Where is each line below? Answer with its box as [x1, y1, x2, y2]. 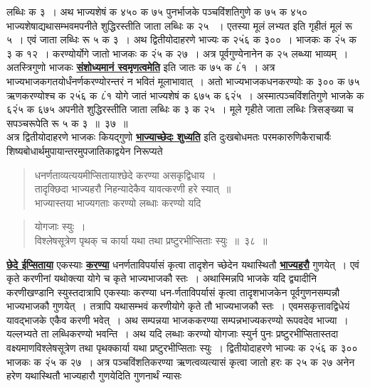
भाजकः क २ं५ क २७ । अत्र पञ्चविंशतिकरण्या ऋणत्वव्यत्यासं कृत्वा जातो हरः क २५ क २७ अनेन [6, 354, 355, 369]
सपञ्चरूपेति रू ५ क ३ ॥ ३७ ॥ [6, 115, 128, 130]
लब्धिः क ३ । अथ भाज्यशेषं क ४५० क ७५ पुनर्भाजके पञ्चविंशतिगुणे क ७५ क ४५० [6, 4, 308, 18]
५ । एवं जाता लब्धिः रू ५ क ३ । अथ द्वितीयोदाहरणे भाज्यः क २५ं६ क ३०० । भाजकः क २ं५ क [6, 32, 357, 47]
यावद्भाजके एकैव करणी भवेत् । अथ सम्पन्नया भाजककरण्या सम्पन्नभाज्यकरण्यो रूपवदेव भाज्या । [6, 312, 349, 327]
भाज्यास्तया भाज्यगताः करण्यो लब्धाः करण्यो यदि [34, 195, 201, 210]
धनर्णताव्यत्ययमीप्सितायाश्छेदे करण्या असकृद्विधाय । [34, 167, 216, 182]
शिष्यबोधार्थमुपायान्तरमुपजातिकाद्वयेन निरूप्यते [6, 143, 163, 158]
